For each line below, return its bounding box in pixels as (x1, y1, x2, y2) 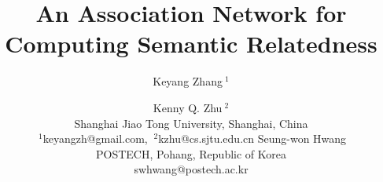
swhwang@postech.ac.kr (134, 161, 249, 177)
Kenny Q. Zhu (153, 99, 223, 115)
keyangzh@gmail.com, (42, 130, 148, 147)
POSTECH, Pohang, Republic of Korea (96, 145, 286, 162)
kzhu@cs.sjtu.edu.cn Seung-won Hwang (158, 130, 347, 147)
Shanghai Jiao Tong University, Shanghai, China (74, 115, 308, 131)
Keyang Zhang (153, 73, 223, 89)
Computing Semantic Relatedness (5, 27, 377, 60)
